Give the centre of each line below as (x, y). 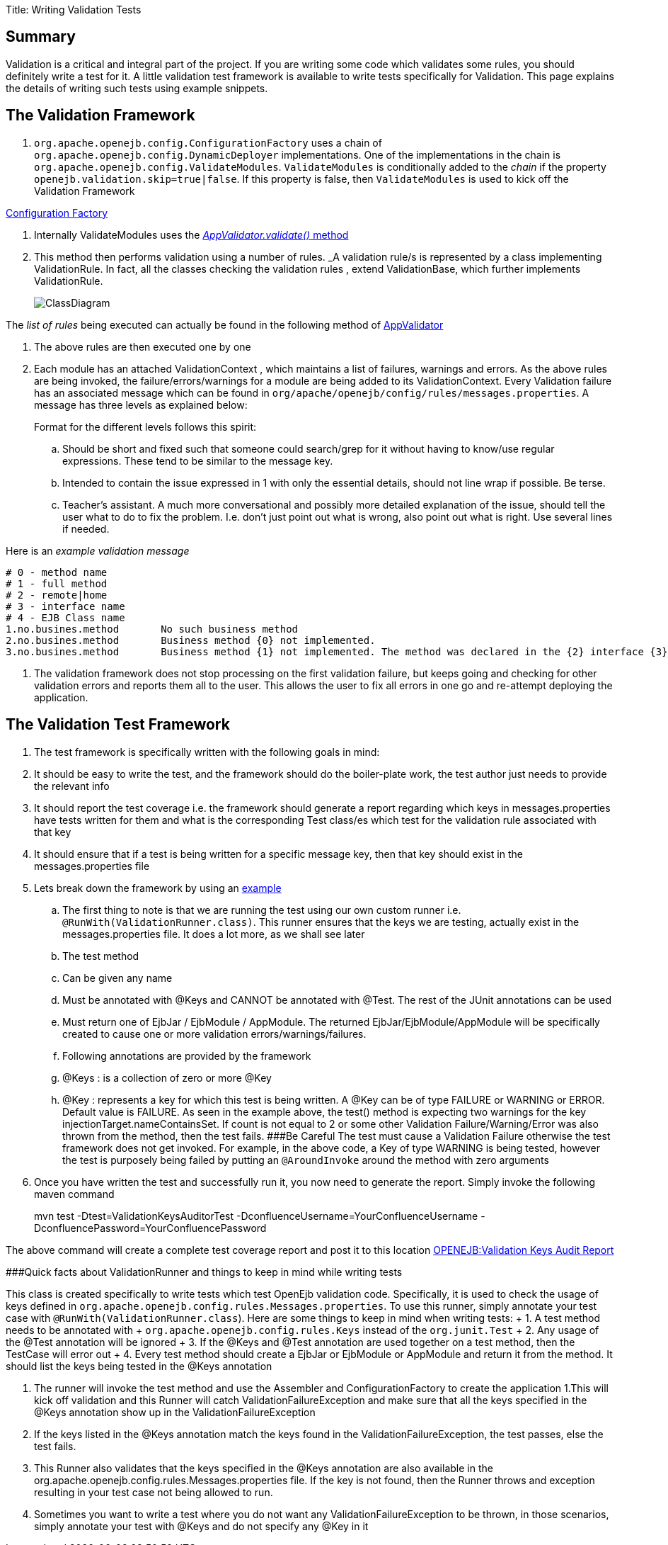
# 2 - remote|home (57, 595)
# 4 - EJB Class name (65, 617)
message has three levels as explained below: (141, 404)
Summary (41, 37)
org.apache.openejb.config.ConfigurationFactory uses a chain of (208, 142)
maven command (74, 1194)
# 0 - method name (57, 572)
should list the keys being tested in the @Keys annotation (139, 1366)
